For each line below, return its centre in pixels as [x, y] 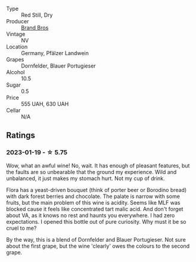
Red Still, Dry [37, 15]
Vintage [16, 34]
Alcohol [15, 72]
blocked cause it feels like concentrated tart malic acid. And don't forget [95, 209]
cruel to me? [21, 228]
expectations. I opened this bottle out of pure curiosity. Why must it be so [96, 221]
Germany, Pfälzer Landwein [55, 53]
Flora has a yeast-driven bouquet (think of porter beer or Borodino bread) [97, 190]
